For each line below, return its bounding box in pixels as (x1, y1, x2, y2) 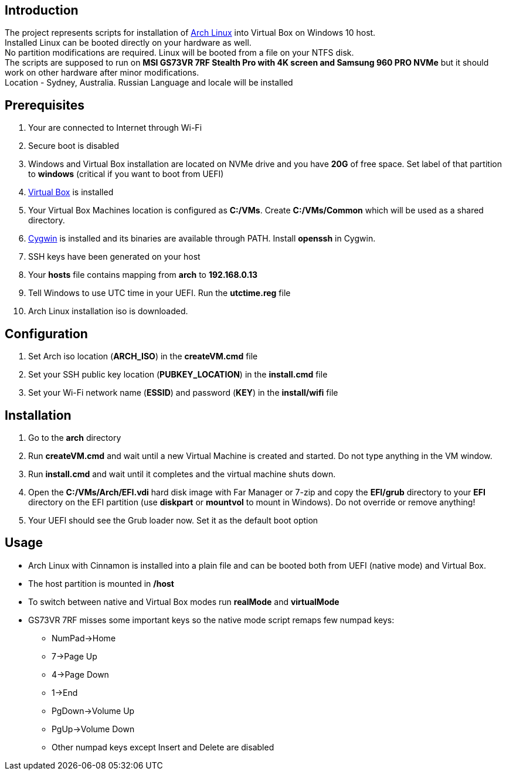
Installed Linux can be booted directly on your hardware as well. (5, 38, 252, 48)
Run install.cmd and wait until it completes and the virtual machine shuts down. (28, 468, 336, 479)
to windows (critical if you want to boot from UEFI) (28, 169, 224, 179)
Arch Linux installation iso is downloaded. (28, 306, 188, 317)
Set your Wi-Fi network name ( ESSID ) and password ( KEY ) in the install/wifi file (28, 387, 338, 398)
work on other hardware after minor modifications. (5, 67, 199, 78)
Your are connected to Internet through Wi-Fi (28, 123, 202, 133)
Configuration (5, 326, 88, 341)
